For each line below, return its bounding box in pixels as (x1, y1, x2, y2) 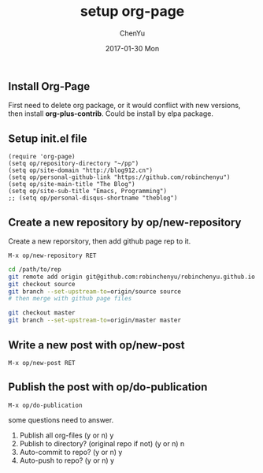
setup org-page (80, 2, 185, 20)
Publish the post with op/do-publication (8, 381, 208, 394)
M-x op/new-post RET (8, 359, 76, 367)
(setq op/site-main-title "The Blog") (8, 181, 135, 188)
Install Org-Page (8, 80, 91, 93)
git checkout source (8, 280, 76, 288)
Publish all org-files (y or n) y (19, 430, 114, 440)
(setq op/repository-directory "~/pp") (8, 160, 139, 168)
